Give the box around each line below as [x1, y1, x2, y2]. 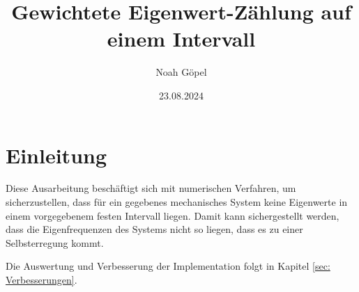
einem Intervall [107, 24, 256, 53]
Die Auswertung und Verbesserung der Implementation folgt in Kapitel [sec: [6, 259, 330, 273]
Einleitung [6, 140, 107, 169]
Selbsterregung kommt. [6, 235, 104, 250]
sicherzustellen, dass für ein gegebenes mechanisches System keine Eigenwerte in [6, 195, 348, 209]
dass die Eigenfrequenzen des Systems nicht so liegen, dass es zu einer [6, 222, 303, 236]
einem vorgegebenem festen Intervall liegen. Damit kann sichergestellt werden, [6, 208, 339, 222]
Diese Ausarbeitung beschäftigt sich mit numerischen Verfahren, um [6, 181, 296, 195]
